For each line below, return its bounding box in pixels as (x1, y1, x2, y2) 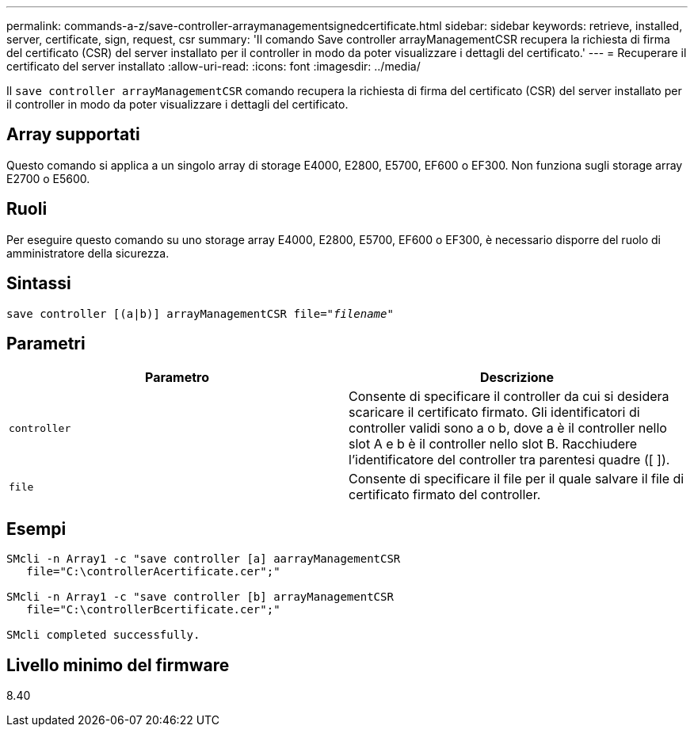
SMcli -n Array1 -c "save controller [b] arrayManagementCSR (6, 590, 394, 604)
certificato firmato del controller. (349, 487, 541, 503)
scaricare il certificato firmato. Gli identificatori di (349, 404, 640, 421)
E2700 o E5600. (6, 171, 90, 185)
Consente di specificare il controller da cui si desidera (349, 388, 669, 405)
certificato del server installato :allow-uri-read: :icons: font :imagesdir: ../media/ (6, 59, 421, 73)
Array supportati (6, 124, 140, 145)
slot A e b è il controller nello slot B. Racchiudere (349, 436, 638, 452)
